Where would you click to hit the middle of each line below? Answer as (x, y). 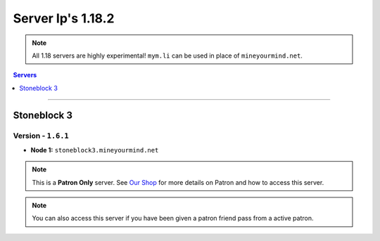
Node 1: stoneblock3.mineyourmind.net (95, 150)
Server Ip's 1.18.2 (64, 18)
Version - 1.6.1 (41, 136)
